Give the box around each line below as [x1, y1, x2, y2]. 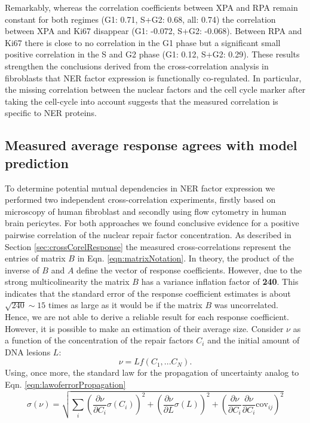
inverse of [5, 263, 39, 276]
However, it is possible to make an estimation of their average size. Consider [5, 322, 284, 334]
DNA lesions [5, 345, 51, 358]
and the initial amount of [207, 334, 300, 346]
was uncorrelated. [214, 299, 278, 311]
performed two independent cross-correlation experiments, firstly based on [5, 193, 276, 206]
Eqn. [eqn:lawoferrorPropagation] [5, 378, 126, 391]
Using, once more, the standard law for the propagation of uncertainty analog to [5, 366, 299, 379]
